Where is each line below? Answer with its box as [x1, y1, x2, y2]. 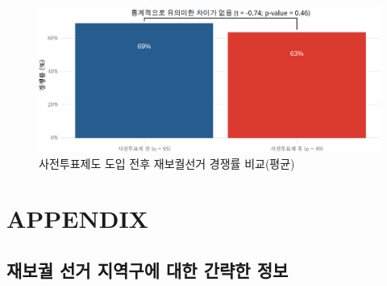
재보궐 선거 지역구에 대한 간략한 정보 [6, 258, 289, 283]
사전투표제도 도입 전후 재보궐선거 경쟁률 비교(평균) [39, 154, 295, 171]
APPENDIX [6, 202, 148, 235]
